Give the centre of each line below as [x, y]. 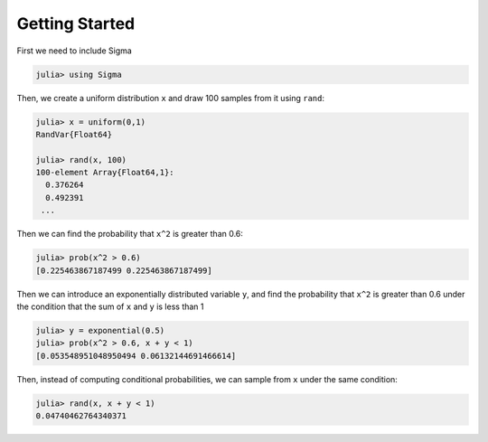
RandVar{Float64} [74, 134]
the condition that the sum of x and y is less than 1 [110, 306]
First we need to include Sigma [75, 51]
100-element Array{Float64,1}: [105, 173]
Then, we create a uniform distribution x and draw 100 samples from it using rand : [171, 98]
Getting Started [76, 24]
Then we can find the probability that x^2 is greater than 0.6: [130, 234]
